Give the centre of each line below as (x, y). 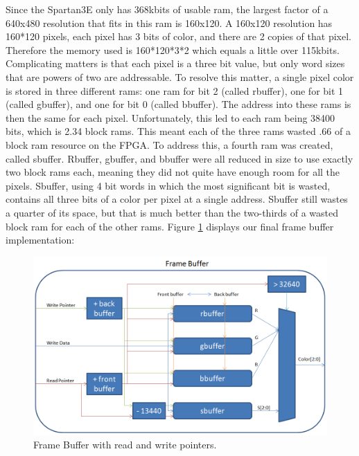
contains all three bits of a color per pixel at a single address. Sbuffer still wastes (177, 199)
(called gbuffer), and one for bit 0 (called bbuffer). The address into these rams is (178, 104)
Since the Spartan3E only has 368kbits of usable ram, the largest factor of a (167, 9)
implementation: (40, 240)
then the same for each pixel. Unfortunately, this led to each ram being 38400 (170, 117)
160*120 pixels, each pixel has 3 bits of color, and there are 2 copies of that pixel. (178, 36)
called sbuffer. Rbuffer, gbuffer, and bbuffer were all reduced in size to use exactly (179, 158)
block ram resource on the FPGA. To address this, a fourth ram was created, (169, 144)
